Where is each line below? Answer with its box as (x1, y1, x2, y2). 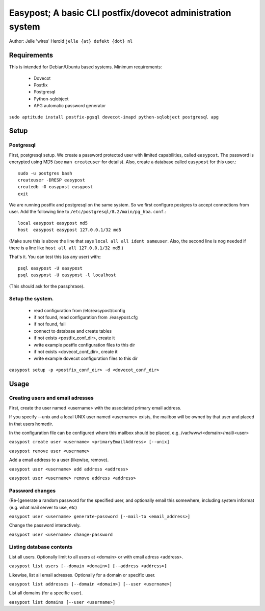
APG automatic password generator (33, 103, 106, 109)
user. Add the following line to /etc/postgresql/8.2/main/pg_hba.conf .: (9, 209, 166, 215)
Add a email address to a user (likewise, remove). (9, 457, 109, 463)
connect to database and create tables (33, 328, 112, 334)
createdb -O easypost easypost (18, 184, 93, 190)
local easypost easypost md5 (18, 220, 88, 226)
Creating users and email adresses (9, 395, 94, 402)
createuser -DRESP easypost (18, 177, 85, 183)
